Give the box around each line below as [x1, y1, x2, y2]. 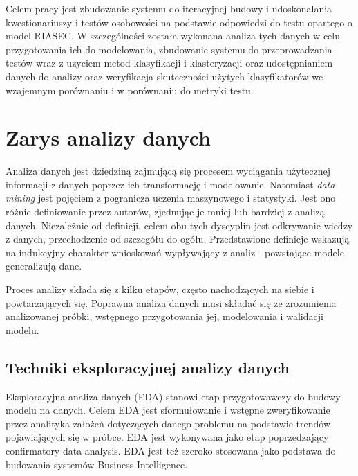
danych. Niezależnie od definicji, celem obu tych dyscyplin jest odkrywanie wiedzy [6, 218, 353, 232]
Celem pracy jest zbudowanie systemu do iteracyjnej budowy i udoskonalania [6, 1, 332, 15]
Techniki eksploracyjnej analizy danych [6, 356, 290, 378]
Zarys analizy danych [6, 123, 211, 152]
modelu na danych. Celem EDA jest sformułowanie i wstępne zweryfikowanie [6, 403, 330, 417]
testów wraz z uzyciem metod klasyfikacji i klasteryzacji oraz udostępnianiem [6, 55, 333, 70]
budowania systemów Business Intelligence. [6, 457, 188, 471]
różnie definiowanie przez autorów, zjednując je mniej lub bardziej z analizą [6, 204, 325, 219]
